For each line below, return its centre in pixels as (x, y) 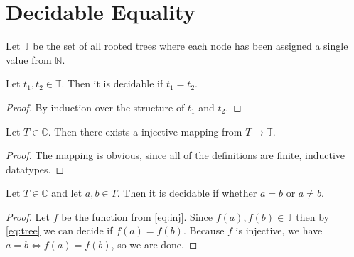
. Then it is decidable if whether (187, 193)
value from (29, 59)
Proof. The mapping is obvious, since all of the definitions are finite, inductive (176, 155)
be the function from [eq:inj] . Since (137, 216)
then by (312, 216)
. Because (204, 230)
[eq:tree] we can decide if (59, 230)
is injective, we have (279, 230)
